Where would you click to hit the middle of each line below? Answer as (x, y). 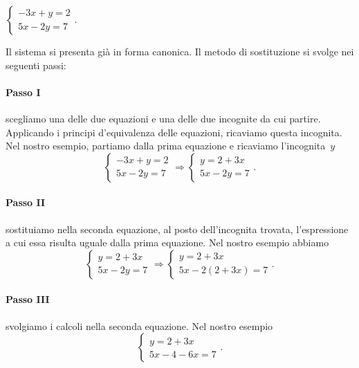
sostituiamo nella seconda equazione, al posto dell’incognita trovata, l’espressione (177, 229)
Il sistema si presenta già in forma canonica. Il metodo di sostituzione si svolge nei (180, 51)
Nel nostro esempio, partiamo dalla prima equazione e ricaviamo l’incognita (166, 146)
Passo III (28, 299)
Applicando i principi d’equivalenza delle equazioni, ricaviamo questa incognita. (174, 132)
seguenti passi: (36, 65)
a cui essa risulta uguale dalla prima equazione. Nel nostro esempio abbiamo (167, 242)
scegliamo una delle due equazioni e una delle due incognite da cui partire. (163, 118)
